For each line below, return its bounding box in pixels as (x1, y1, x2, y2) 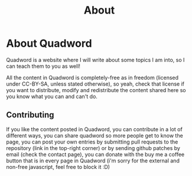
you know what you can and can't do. (6, 93, 97, 100)
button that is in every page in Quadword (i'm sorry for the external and (6, 157, 180, 164)
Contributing (6, 110, 54, 120)
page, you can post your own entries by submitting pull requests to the (6, 138, 178, 145)
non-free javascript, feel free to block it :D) (6, 163, 110, 170)
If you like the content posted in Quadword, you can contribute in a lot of (6, 125, 183, 133)
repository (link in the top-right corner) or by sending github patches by (6, 144, 180, 151)
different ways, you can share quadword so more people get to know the (6, 132, 183, 139)
